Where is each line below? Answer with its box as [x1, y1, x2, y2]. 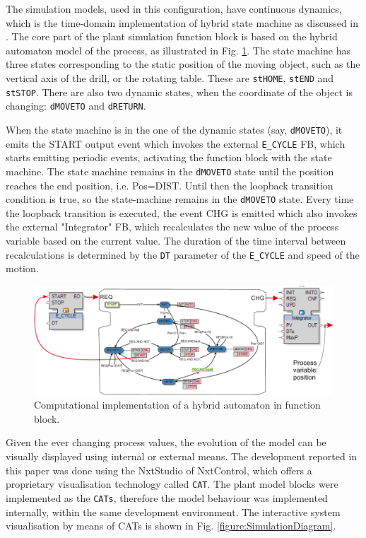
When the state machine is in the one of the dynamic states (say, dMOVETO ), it [6, 122, 343, 136]
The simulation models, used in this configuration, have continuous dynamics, [6, 1, 342, 16]
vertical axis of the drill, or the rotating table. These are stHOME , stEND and [6, 70, 334, 85]
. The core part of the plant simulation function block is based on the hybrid [6, 29, 338, 44]
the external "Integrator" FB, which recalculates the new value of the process [6, 219, 339, 234]
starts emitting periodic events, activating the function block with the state [6, 150, 332, 165]
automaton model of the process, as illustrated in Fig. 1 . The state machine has [6, 42, 350, 57]
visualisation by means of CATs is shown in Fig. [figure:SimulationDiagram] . [6, 518, 336, 533]
